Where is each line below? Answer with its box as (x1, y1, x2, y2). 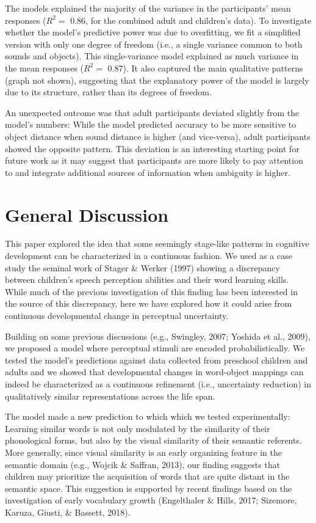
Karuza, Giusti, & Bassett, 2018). (5, 505, 131, 518)
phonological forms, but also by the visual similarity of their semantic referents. (5, 434, 302, 447)
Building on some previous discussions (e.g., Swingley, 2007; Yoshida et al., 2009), (5, 329, 311, 342)
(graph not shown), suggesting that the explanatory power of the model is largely (5, 73, 309, 86)
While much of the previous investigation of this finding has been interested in (5, 285, 298, 298)
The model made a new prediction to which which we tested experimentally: (5, 410, 290, 423)
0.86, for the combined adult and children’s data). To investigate (70, 13, 312, 26)
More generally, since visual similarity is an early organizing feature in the (5, 445, 282, 458)
